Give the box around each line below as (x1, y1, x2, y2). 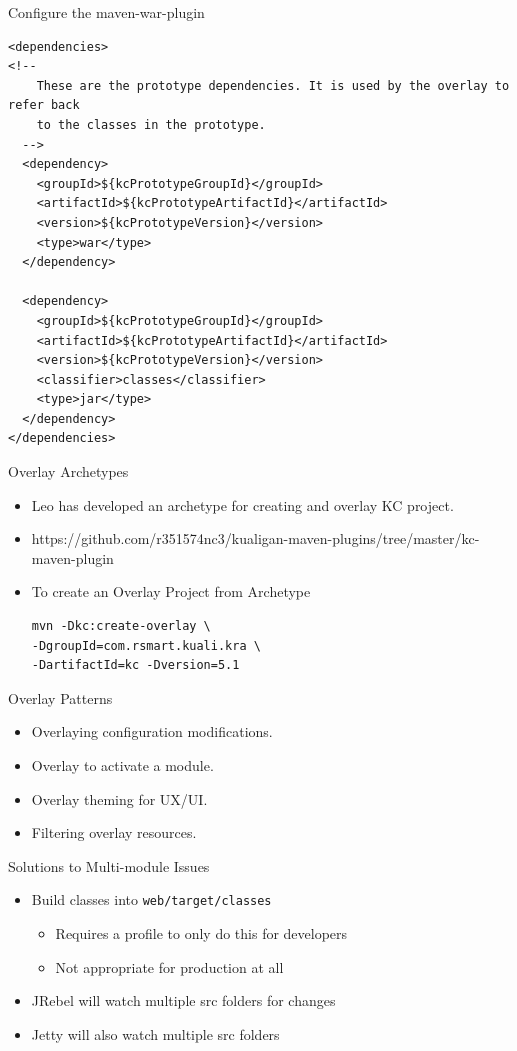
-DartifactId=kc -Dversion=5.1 (31, 658, 240, 673)
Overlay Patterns (8, 687, 113, 708)
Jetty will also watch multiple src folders (31, 1023, 280, 1044)
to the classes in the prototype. (36, 117, 266, 132)
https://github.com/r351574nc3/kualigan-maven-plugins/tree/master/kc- (31, 528, 480, 549)
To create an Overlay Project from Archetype (31, 581, 311, 602)
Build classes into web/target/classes (31, 889, 272, 910)
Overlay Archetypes (8, 461, 129, 482)
